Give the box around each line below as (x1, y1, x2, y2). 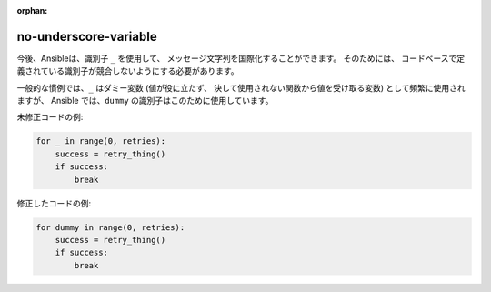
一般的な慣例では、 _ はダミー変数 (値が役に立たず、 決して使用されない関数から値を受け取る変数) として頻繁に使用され (16, 82, 466, 93)
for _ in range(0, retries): (35, 136, 166, 146)
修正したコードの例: (16, 197, 92, 208)
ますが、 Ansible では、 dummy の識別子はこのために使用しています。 (16, 96, 274, 106)
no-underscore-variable (16, 28, 158, 45)
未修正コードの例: (16, 112, 84, 123)
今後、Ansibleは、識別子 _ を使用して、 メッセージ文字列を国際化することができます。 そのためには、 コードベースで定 (16, 53, 466, 64)
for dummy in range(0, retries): (35, 222, 185, 232)
